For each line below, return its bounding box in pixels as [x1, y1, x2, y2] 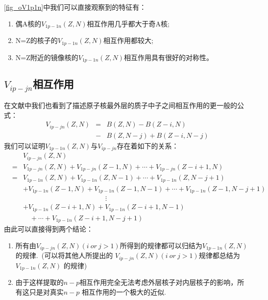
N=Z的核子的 [15, 35, 58, 45]
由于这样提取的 [15, 277, 64, 287]
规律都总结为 [198, 250, 240, 260]
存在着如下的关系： [117, 140, 179, 150]
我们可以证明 [4, 140, 45, 150]
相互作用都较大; [103, 35, 153, 45]
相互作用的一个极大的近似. [82, 286, 166, 297]
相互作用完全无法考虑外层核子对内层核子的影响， [79, 277, 238, 287]
